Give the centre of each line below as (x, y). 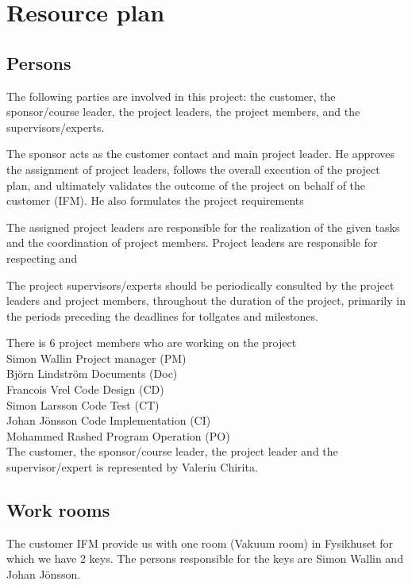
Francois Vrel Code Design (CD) (85, 389)
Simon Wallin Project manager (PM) (96, 358)
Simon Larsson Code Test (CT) (83, 404)
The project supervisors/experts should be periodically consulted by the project (200, 285)
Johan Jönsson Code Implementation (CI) (109, 420)
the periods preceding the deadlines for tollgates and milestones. (162, 316)
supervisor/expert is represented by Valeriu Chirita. (132, 467)
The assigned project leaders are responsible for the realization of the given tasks (203, 227)
